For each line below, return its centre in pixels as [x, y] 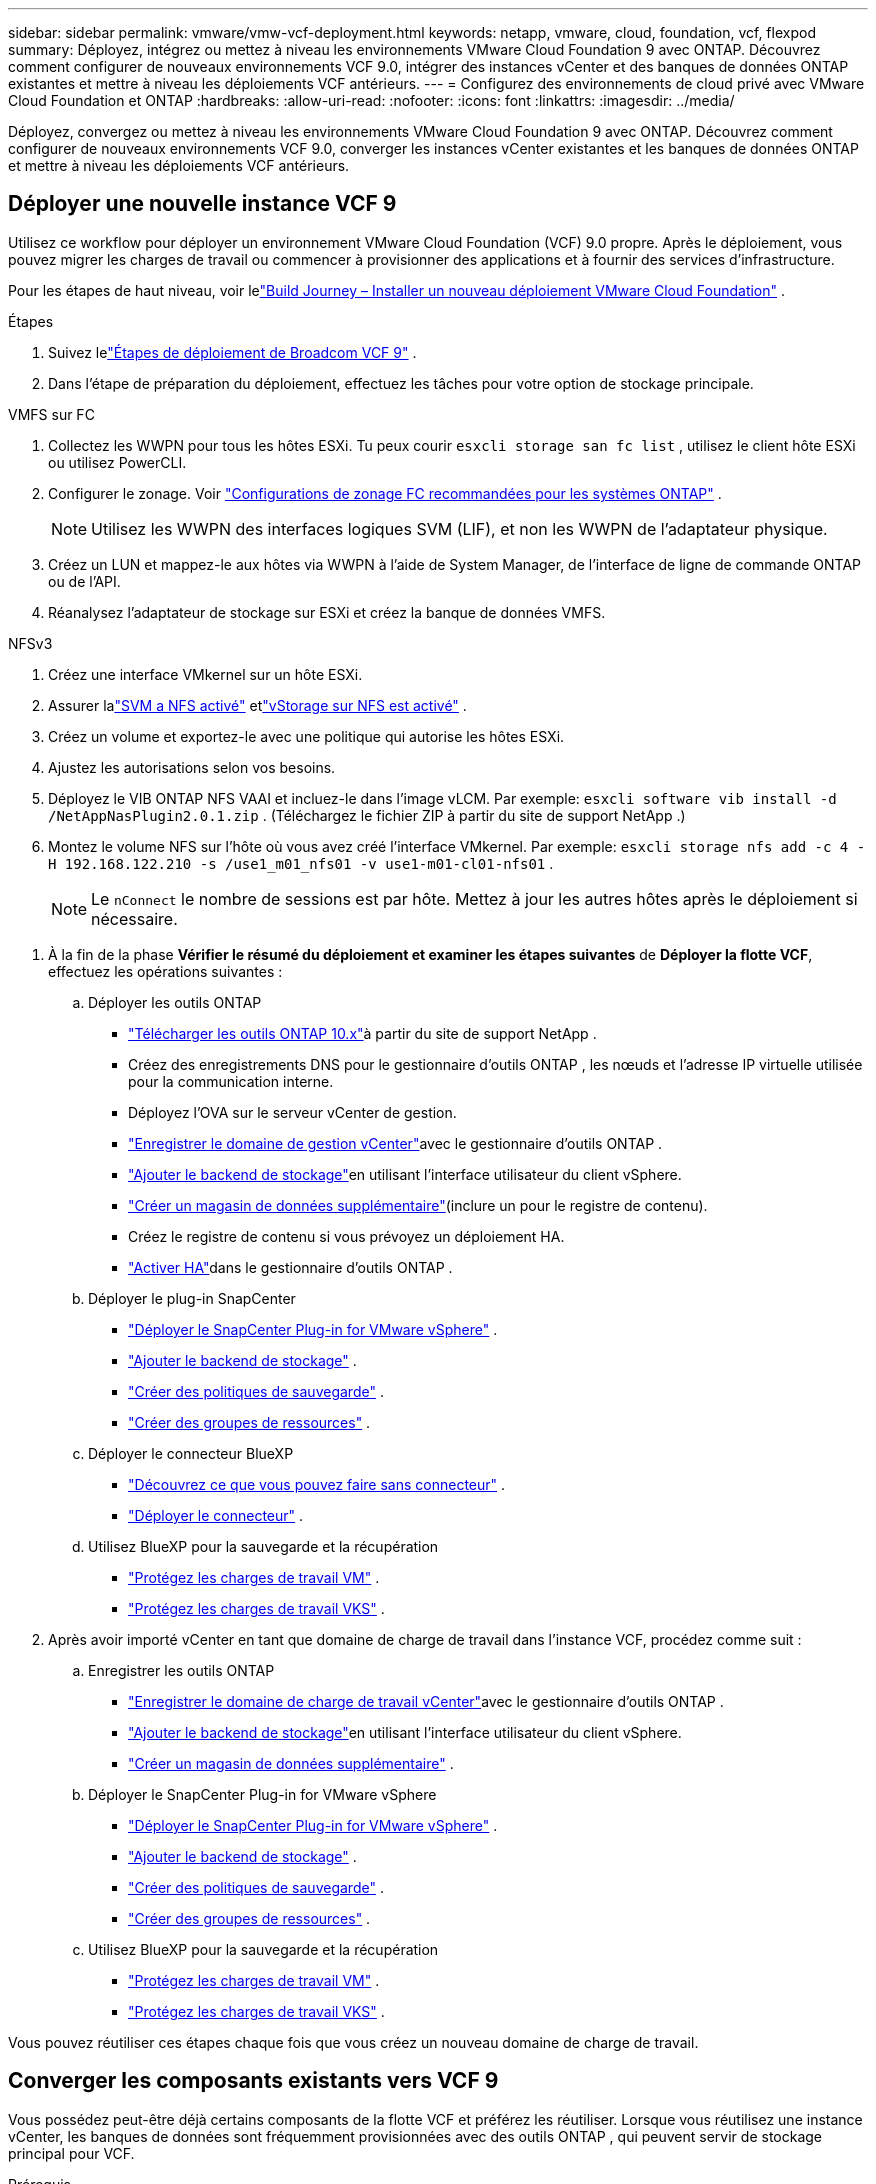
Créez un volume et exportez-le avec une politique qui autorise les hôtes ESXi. [306, 736]
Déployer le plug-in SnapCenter [192, 1298]
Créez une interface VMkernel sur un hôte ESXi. [205, 674]
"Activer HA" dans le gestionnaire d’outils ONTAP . [290, 1267]
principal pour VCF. [71, 2153]
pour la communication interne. [231, 1081]
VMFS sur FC [51, 414]
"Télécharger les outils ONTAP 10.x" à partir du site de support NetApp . [362, 1033]
